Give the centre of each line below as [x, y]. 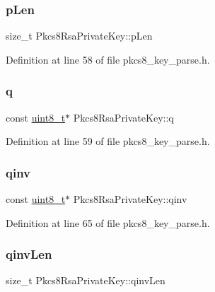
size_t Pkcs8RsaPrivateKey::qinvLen [86, 280]
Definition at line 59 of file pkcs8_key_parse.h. [108, 141]
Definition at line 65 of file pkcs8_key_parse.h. [108, 222]
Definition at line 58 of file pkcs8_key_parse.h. [108, 59]
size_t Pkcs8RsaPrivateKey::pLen [79, 36]
